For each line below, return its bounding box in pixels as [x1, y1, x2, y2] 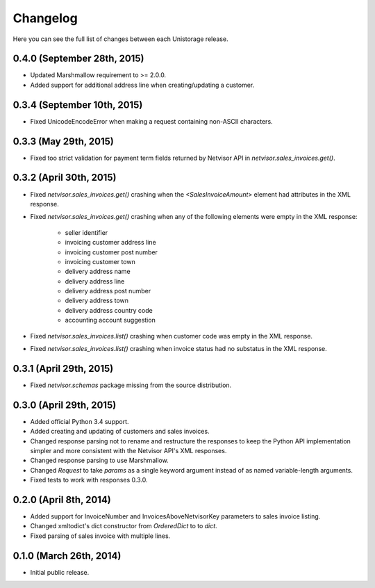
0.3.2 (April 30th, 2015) [12, 172, 117, 183]
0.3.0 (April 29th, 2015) [12, 399, 117, 411]
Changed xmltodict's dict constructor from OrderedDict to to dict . [30, 522, 218, 530]
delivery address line [65, 277, 125, 285]
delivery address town [65, 296, 128, 305]
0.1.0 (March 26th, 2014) [12, 550, 122, 562]
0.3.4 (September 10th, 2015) [12, 99, 143, 111]
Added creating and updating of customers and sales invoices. [30, 427, 210, 436]
